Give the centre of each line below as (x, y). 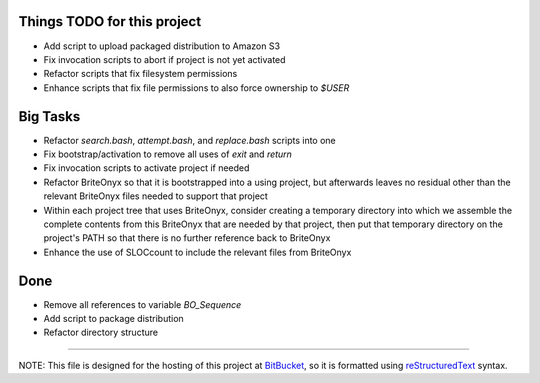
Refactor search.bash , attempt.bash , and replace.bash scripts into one (190, 140)
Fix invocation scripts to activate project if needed (146, 168)
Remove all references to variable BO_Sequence (142, 304)
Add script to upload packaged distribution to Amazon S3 (161, 46)
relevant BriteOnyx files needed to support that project (156, 196)
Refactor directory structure (101, 332)
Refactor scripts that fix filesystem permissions (140, 74)
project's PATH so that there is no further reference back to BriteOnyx (187, 238)
